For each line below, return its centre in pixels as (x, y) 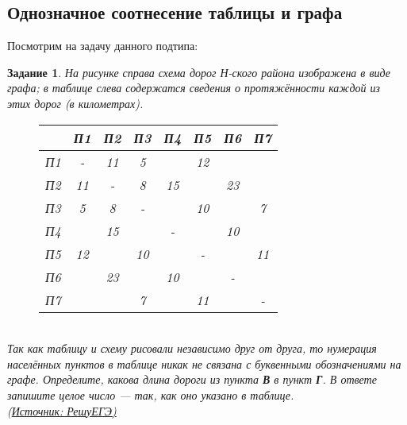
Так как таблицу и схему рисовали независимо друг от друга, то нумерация (192, 348)
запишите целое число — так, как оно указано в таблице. (151, 394)
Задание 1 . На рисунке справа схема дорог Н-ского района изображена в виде (199, 72)
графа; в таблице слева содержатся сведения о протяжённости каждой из (194, 88)
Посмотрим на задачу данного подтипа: (103, 46)
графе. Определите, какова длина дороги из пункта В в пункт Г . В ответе (192, 379)
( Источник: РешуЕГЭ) (62, 410)
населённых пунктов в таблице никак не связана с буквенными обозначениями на (204, 363)
